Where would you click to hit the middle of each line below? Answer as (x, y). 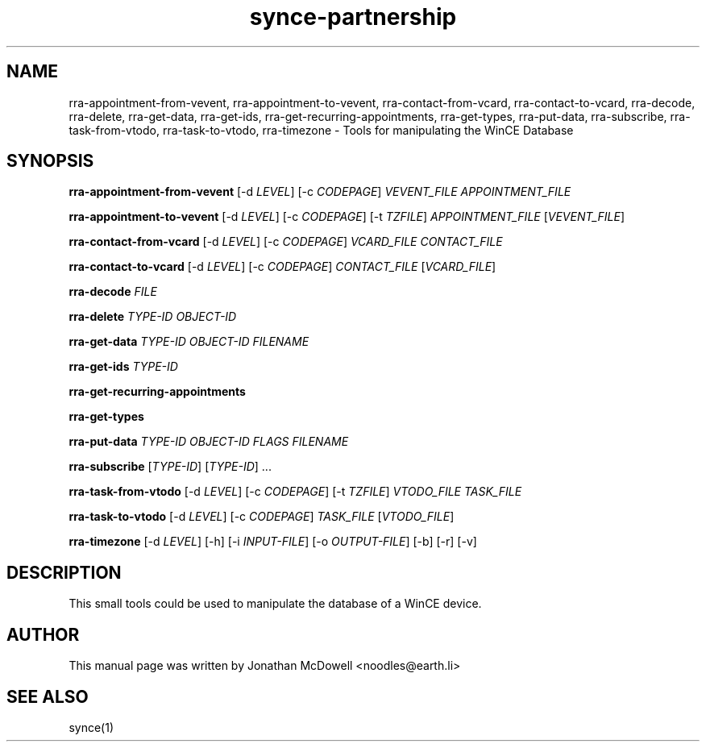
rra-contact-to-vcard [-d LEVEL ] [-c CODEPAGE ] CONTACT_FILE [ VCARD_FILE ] (282, 267)
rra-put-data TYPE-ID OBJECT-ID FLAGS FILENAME (209, 442)
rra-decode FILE (113, 292)
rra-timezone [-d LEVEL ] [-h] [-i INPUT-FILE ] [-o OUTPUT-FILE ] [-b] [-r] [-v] (273, 542)
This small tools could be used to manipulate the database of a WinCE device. (275, 604)
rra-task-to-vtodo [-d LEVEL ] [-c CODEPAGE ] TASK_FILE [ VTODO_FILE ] (262, 517)
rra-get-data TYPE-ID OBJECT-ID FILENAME (189, 342)
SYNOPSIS (50, 161)
